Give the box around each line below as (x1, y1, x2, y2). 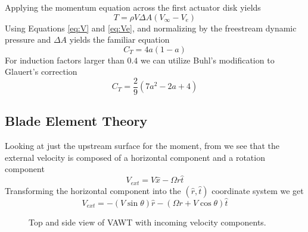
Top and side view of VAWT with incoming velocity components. (29, 215, 266, 228)
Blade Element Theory (5, 112, 148, 130)
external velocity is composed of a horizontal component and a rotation (5, 151, 265, 163)
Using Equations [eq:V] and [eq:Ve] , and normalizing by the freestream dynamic (5, 21, 297, 34)
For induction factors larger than (5, 53, 125, 66)
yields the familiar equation (69, 33, 170, 46)
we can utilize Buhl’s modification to (140, 53, 275, 66)
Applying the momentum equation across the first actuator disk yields (5, 1, 261, 13)
